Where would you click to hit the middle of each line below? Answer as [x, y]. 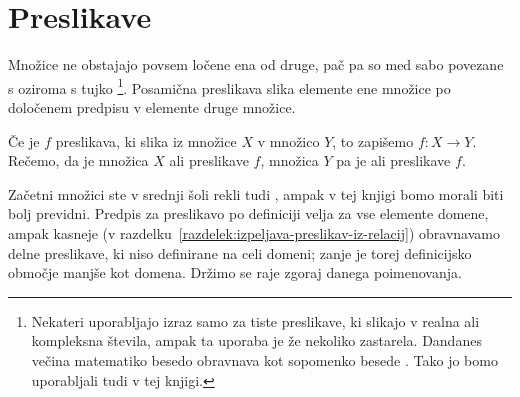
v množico [288, 140]
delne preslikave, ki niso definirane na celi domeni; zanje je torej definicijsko [240, 252]
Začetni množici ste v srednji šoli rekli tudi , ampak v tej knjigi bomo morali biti [256, 193]
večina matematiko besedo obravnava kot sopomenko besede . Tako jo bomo [264, 359]
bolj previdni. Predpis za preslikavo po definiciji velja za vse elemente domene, [248, 213]
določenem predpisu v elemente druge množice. [152, 106]
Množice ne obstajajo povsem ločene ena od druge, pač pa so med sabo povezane [256, 64]
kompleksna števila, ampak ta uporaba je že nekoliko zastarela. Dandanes [256, 340]
